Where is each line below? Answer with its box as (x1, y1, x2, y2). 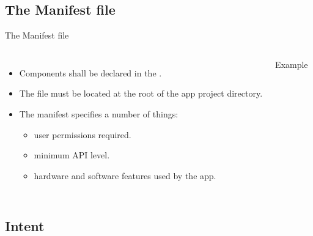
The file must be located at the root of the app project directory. (19, 87, 263, 100)
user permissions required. (34, 128, 131, 141)
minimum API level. (34, 149, 110, 161)
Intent (5, 216, 45, 235)
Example (275, 57, 308, 70)
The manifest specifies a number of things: (19, 107, 179, 120)
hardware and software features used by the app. (34, 169, 216, 182)
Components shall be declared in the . (19, 66, 162, 79)
